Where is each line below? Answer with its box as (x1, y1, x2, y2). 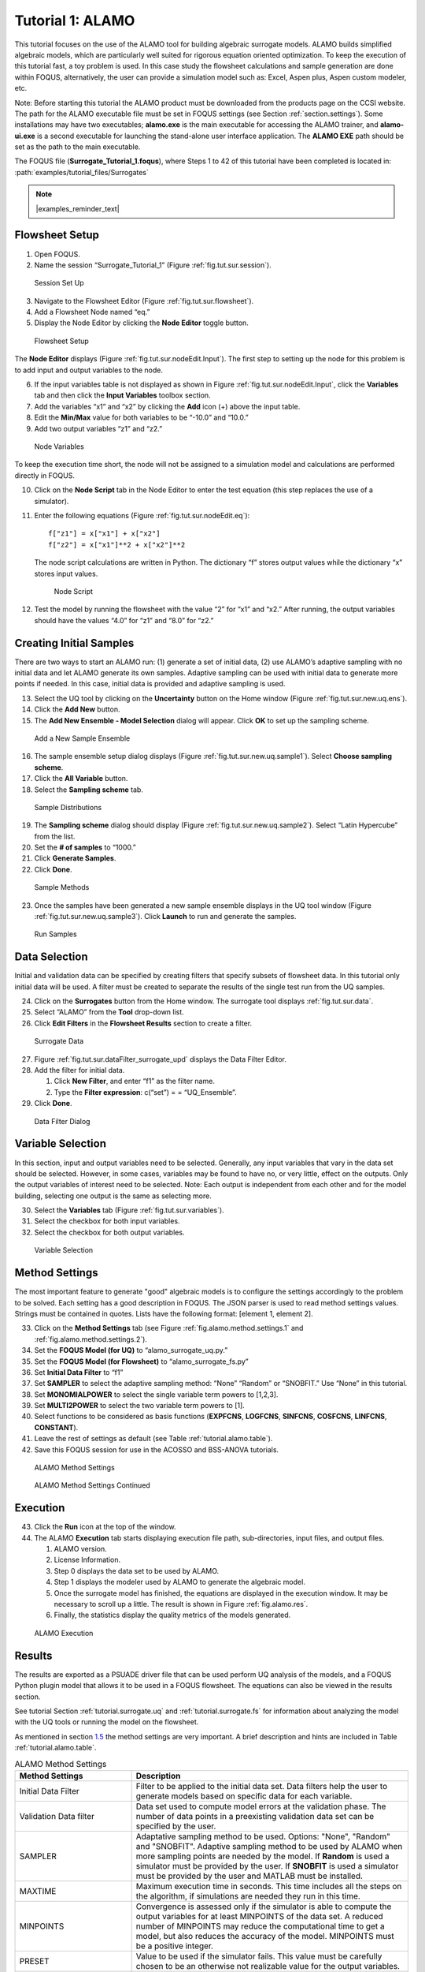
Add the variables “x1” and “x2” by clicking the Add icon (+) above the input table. (34, 401, 301, 411)
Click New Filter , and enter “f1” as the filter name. (54, 1077, 216, 1086)
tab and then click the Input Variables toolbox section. (34, 390, 212, 400)
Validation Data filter (19, 1810, 94, 1821)
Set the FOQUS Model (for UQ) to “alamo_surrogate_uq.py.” (34, 1346, 228, 1355)
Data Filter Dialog (34, 1116, 91, 1126)
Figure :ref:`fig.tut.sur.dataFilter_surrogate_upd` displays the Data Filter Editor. (34, 1054, 286, 1064)
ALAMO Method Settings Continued (34, 1481, 151, 1490)
